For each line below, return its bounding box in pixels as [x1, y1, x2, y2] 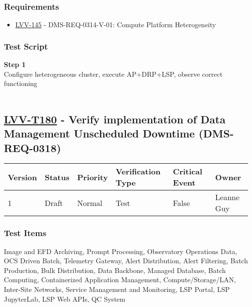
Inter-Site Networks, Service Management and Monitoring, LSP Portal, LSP [4, 284, 230, 294]
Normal [77, 197, 103, 208]
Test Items [4, 227, 47, 239]
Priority [77, 171, 108, 183]
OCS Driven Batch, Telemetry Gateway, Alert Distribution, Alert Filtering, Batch [4, 256, 248, 266]
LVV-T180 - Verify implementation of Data [4, 111, 226, 126]
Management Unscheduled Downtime [4, 126, 195, 141]
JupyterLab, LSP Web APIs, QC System [4, 293, 126, 304]
